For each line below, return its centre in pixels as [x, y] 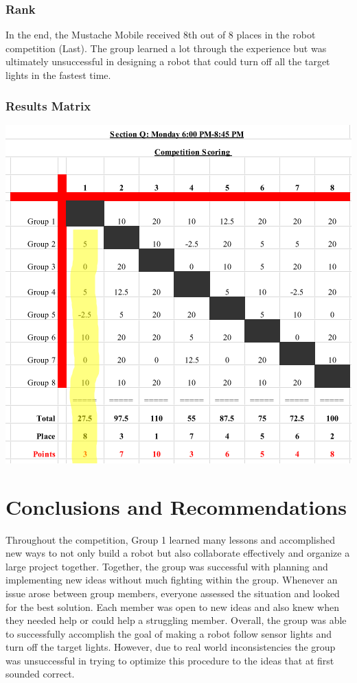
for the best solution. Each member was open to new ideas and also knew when [172, 606]
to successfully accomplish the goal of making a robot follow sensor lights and [169, 633]
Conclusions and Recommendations [176, 506]
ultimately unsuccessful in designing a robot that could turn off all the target [168, 61]
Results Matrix [48, 105]
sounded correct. [40, 674]
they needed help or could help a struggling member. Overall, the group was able [176, 620]
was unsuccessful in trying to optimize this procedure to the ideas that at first [170, 660]
